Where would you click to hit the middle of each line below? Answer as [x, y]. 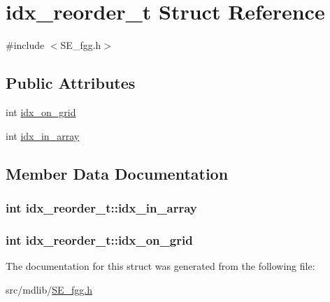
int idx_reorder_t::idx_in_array [101, 207]
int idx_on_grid [41, 112]
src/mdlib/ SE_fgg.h [49, 289]
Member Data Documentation [117, 173]
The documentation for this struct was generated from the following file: [160, 265]
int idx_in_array [43, 135]
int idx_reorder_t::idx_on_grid [99, 239]
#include [25, 45]
